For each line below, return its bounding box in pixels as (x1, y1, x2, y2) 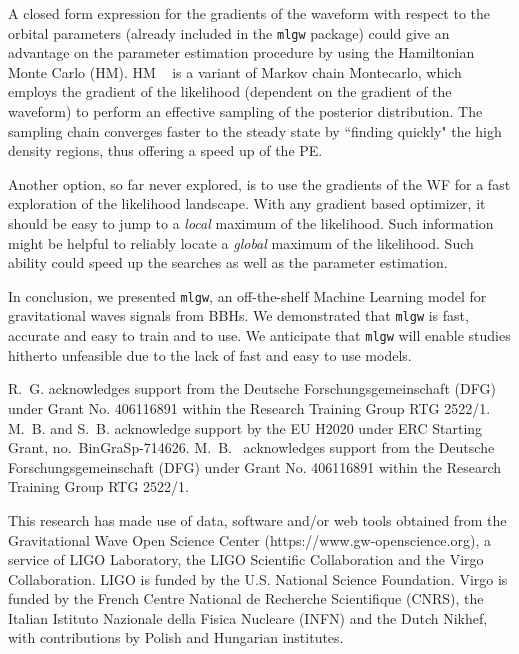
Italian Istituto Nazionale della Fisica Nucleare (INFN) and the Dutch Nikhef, (8, 607, 488, 628)
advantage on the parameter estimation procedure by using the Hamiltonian (8, 42, 475, 63)
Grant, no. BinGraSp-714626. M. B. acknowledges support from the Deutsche (8, 437, 495, 458)
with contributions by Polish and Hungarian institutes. (8, 627, 344, 648)
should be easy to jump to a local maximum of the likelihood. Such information (8, 213, 494, 233)
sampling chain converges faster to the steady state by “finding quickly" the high (8, 120, 502, 141)
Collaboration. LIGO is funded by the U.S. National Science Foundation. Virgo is (8, 568, 508, 589)
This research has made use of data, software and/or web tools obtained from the (8, 509, 507, 530)
